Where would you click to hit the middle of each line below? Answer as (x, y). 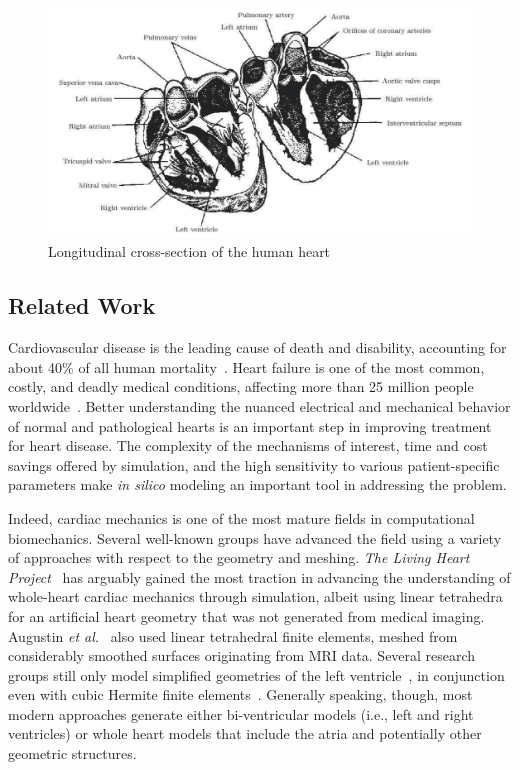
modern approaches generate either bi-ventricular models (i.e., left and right (241, 713)
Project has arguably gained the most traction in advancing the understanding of (259, 576)
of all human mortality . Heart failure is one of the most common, (281, 366)
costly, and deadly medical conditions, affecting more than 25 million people (241, 386)
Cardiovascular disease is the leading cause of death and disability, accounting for (257, 347)
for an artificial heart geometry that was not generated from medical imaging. (246, 615)
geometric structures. (72, 753)
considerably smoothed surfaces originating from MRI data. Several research (242, 655)
